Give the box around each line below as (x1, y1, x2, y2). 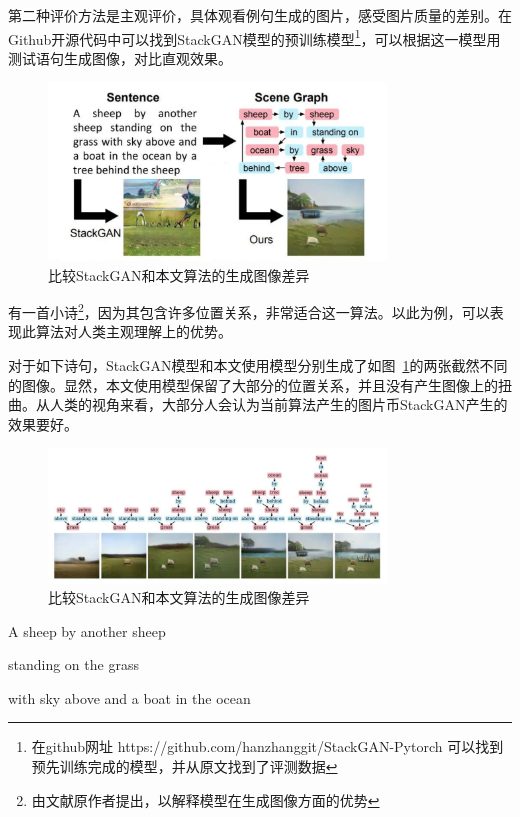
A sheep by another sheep (8, 620, 166, 641)
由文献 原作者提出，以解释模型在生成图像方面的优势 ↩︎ (31, 789, 380, 810)
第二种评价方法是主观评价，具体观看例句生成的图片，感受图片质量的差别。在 (8, 5, 512, 25)
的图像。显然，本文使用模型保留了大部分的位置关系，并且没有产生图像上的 (8, 374, 498, 395)
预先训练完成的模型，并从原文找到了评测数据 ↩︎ (31, 756, 338, 777)
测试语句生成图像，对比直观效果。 (8, 47, 232, 68)
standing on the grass (8, 654, 139, 675)
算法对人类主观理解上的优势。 (35, 321, 232, 342)
